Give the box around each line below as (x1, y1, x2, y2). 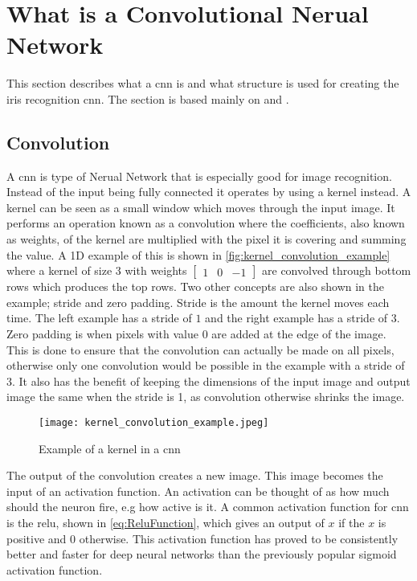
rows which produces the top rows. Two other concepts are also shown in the (6, 278, 384, 295)
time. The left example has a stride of (6, 309, 192, 326)
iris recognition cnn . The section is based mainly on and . (6, 90, 289, 107)
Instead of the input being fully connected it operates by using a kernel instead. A (6, 183, 411, 200)
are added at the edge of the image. (211, 325, 386, 342)
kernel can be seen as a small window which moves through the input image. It (6, 198, 395, 215)
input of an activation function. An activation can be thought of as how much (6, 482, 390, 499)
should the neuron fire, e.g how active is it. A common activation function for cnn (6, 498, 409, 515)
